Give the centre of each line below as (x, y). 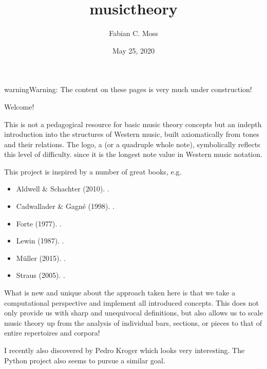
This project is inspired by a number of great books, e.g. (93, 171)
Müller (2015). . (41, 258)
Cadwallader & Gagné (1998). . (65, 206)
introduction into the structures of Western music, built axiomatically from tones (132, 134)
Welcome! (19, 106)
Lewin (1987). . (40, 241)
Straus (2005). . (41, 275)
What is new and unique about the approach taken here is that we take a (120, 293)
